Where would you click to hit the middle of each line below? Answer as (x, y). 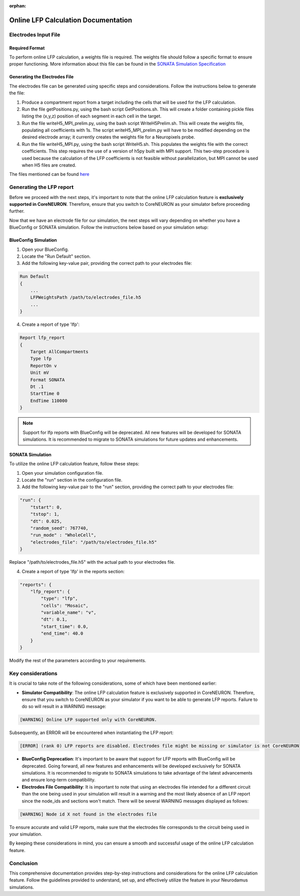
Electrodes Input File (35, 34)
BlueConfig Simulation (33, 240)
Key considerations (33, 673)
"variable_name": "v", (69, 613)
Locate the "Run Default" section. (56, 256)
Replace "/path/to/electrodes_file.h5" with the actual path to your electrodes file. (92, 562)
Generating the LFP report (41, 187)
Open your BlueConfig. (45, 249)
